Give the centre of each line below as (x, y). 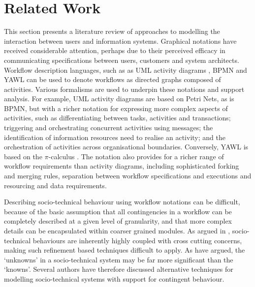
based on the (23, 156)
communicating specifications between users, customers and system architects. (122, 60)
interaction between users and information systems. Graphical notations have (120, 41)
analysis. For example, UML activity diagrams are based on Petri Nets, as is (119, 99)
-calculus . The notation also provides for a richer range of (136, 156)
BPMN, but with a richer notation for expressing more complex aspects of (116, 108)
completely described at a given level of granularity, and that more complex (118, 221)
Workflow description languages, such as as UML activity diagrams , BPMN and (126, 70)
